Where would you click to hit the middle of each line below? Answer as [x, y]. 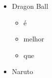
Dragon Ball [30, 6]
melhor [34, 39]
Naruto [23, 71]
